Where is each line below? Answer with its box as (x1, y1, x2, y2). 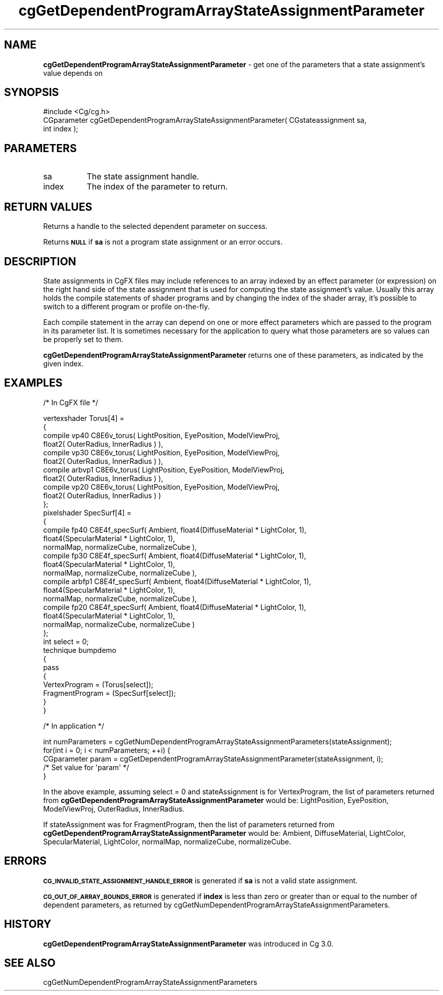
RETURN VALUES (4, 200, 93, 213)
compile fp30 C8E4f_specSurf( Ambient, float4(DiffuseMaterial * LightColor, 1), (43, 551, 306, 560)
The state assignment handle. (86, 171, 199, 182)
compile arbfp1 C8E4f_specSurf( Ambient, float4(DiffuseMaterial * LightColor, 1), (43, 577, 312, 586)
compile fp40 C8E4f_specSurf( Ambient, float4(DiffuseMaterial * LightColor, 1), (43, 525, 306, 534)
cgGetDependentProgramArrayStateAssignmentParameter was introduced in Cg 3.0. (43, 939, 334, 948)
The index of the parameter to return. (86, 181, 228, 192)
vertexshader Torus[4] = (43, 413, 124, 422)
